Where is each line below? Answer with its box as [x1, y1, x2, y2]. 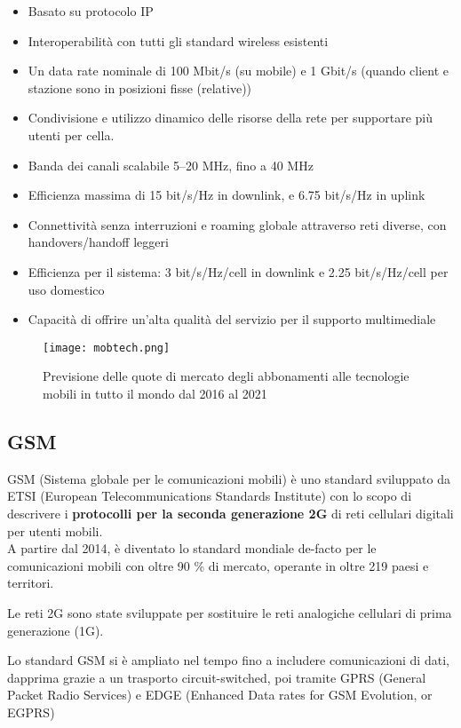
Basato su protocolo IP [28, 2, 154, 20]
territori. [7, 574, 54, 592]
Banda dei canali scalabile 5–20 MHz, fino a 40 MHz [28, 155, 314, 174]
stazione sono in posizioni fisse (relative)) [28, 78, 252, 97]
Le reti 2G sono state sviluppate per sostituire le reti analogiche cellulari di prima [7, 603, 452, 621]
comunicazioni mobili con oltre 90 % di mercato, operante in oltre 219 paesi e [7, 556, 429, 574]
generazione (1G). [7, 621, 104, 639]
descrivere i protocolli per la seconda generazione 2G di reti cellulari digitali [7, 503, 454, 522]
